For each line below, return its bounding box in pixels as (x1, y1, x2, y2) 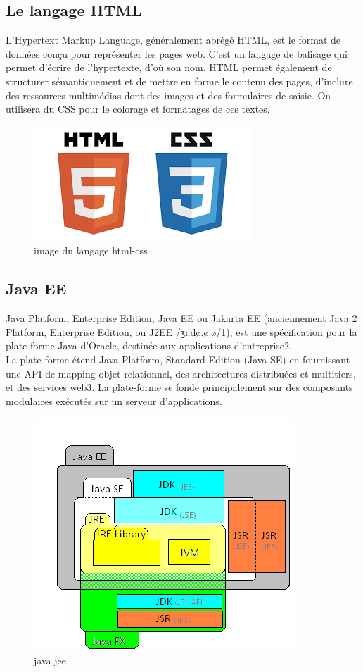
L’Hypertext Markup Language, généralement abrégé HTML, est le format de (6, 32, 341, 47)
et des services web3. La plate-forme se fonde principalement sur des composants (6, 380, 353, 394)
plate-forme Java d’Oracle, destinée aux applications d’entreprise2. (6, 338, 292, 353)
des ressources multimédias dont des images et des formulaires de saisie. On (6, 87, 331, 102)
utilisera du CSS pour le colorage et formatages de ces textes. (6, 101, 270, 116)
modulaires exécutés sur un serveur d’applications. (6, 393, 222, 408)
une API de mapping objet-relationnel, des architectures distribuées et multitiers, (6, 366, 356, 380)
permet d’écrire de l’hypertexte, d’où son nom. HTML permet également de (6, 60, 332, 75)
